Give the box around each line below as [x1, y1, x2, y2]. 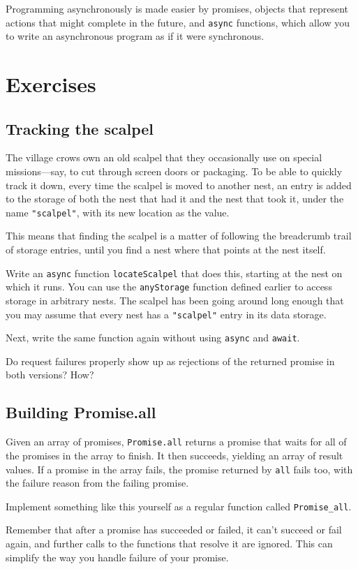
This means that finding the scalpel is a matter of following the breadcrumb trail [6, 228, 352, 243]
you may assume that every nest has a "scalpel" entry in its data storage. [6, 306, 327, 321]
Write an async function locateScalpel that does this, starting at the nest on [6, 265, 343, 280]
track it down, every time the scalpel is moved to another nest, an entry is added [6, 177, 352, 192]
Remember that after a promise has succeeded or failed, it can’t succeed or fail [6, 522, 342, 537]
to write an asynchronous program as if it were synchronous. [6, 29, 264, 43]
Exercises [6, 70, 96, 98]
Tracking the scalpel [6, 117, 154, 139]
